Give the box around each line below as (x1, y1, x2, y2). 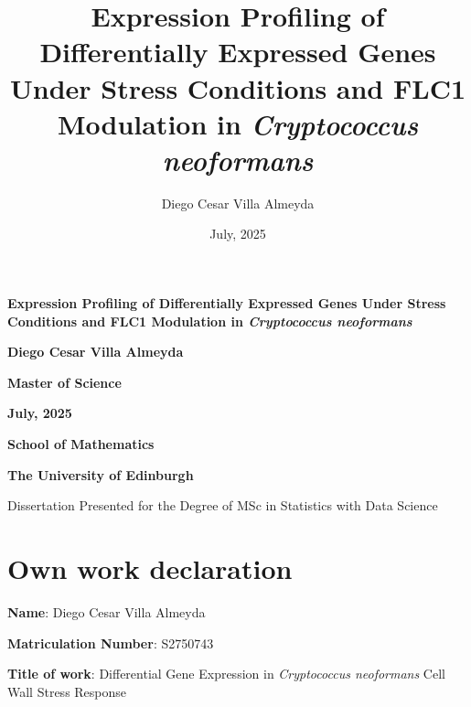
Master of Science (7, 372, 122, 391)
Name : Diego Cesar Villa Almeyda (7, 602, 206, 621)
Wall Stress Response (7, 681, 127, 701)
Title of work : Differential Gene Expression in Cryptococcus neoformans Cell (7, 664, 445, 683)
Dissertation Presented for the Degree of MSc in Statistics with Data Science (7, 496, 438, 515)
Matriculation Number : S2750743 (7, 633, 214, 652)
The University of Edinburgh (7, 465, 194, 484)
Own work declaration (7, 550, 293, 586)
